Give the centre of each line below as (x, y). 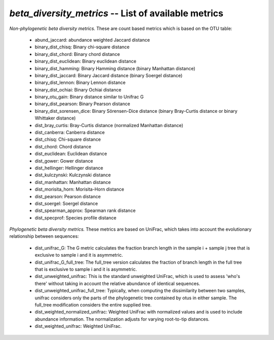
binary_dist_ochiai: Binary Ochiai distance (78, 89)
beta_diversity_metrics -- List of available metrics (116, 13)
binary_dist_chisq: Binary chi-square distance (82, 47)
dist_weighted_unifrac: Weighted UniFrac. (78, 326)
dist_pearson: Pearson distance (68, 196)
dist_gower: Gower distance (64, 161)
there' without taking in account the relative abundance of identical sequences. (117, 283)
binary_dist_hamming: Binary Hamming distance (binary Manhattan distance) (115, 68)
